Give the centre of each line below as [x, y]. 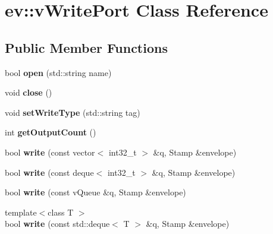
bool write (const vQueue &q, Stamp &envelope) [95, 192]
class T [61, 212]
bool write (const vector [50, 152]
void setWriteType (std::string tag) [73, 112]
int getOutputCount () [51, 132]
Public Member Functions [86, 47]
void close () [29, 92]
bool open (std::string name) [58, 72]
